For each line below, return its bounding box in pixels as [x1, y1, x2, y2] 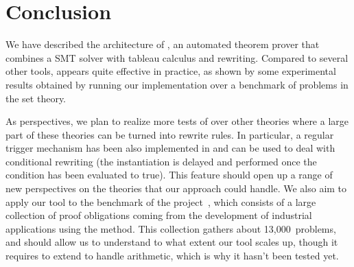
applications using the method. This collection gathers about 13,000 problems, [5, 221, 336, 235]
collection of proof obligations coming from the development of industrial [5, 208, 312, 222]
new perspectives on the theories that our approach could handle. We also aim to [5, 181, 347, 196]
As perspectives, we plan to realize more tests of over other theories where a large [5, 114, 349, 128]
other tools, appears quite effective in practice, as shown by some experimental [5, 64, 336, 78]
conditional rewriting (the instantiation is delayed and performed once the [5, 154, 317, 168]
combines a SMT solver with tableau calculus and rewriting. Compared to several [5, 50, 349, 65]
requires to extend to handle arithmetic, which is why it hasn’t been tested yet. [5, 248, 339, 263]
